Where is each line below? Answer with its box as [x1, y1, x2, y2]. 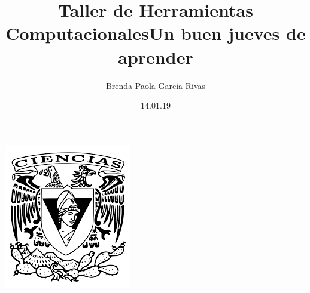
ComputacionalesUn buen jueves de [5, 21, 306, 45]
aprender [118, 44, 193, 69]
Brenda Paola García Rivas [105, 79, 206, 91]
